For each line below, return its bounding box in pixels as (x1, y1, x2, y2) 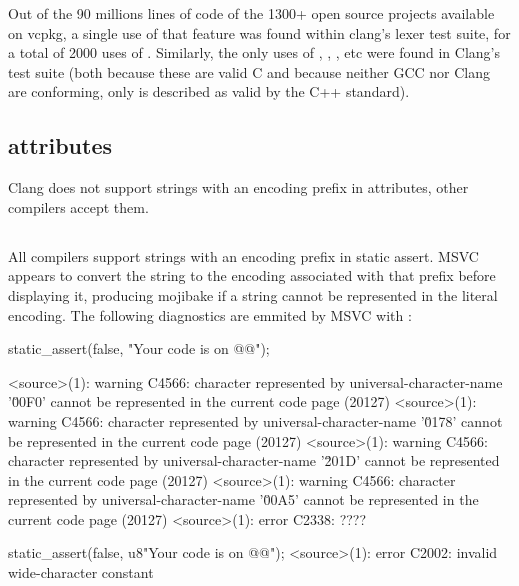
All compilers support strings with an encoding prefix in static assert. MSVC (8, 245, 479, 266)
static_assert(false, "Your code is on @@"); (8, 338, 270, 359)
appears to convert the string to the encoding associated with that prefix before (8, 265, 496, 286)
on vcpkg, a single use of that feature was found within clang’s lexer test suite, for (8, 22, 511, 43)
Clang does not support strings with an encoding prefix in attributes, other (8, 177, 469, 198)
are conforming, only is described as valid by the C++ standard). (8, 81, 410, 102)
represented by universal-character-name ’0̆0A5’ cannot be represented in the (8, 489, 479, 510)
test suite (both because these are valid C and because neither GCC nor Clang (8, 61, 491, 82)
